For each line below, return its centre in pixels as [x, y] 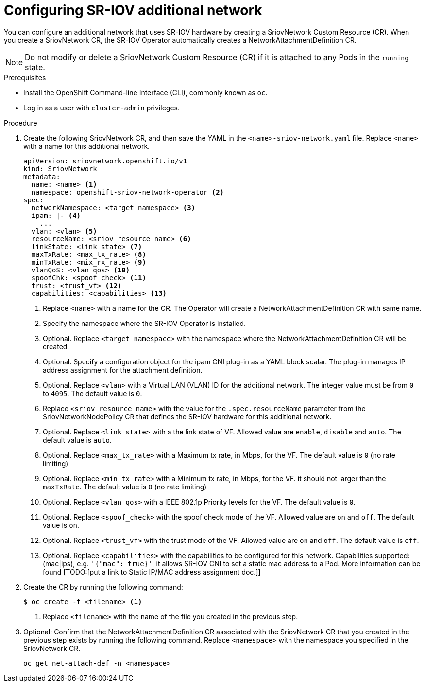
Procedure [21, 123]
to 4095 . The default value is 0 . [93, 393]
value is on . [61, 525]
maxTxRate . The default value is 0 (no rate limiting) [125, 487]
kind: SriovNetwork [60, 169]
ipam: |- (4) [56, 215]
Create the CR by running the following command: [103, 587]
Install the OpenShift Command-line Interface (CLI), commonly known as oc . [145, 92]
